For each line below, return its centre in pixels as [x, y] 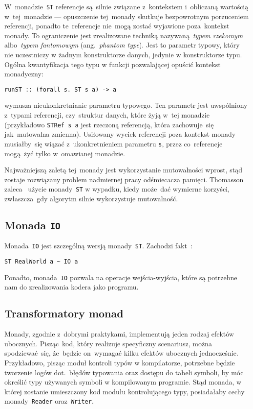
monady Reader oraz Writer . [49, 401]
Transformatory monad [64, 313]
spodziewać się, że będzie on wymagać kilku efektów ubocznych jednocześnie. [121, 353]
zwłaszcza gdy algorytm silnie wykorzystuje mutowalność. [91, 198]
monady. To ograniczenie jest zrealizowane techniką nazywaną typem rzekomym [124, 35]
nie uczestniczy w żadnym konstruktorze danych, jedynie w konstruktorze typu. [123, 55]
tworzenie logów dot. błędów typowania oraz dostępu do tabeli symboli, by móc [124, 372]
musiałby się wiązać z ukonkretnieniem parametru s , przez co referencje [114, 143]
